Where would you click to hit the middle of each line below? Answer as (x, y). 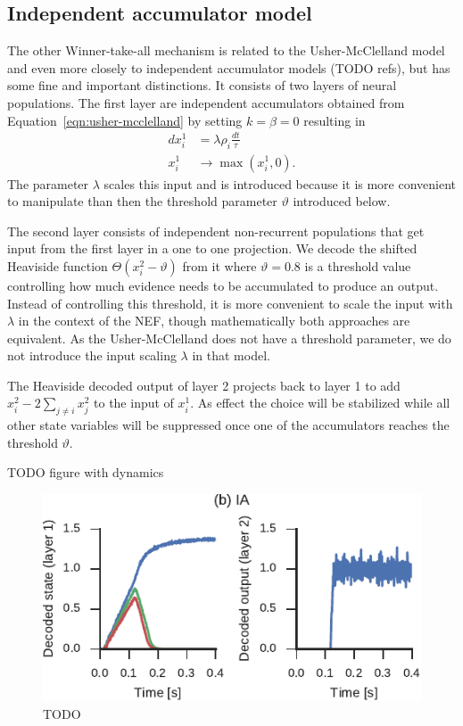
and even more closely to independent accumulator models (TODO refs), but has (229, 67)
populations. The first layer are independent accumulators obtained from (206, 102)
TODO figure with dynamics (86, 472)
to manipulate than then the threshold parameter (142, 201)
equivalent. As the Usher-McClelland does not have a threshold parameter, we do (229, 338)
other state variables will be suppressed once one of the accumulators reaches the (228, 425)
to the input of (134, 403)
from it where (219, 265)
